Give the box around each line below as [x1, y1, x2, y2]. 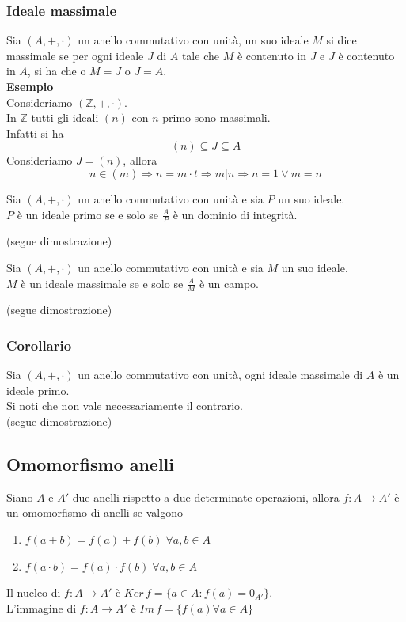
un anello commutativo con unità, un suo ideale [78, 32, 309, 48]
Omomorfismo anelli [6, 451, 174, 476]
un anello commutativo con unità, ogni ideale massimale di [78, 366, 363, 383]
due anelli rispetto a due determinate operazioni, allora [72, 488, 340, 505]
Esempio [6, 78, 54, 94]
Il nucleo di [6, 584, 61, 601]
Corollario [6, 335, 72, 355]
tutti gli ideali [31, 109, 99, 126]
